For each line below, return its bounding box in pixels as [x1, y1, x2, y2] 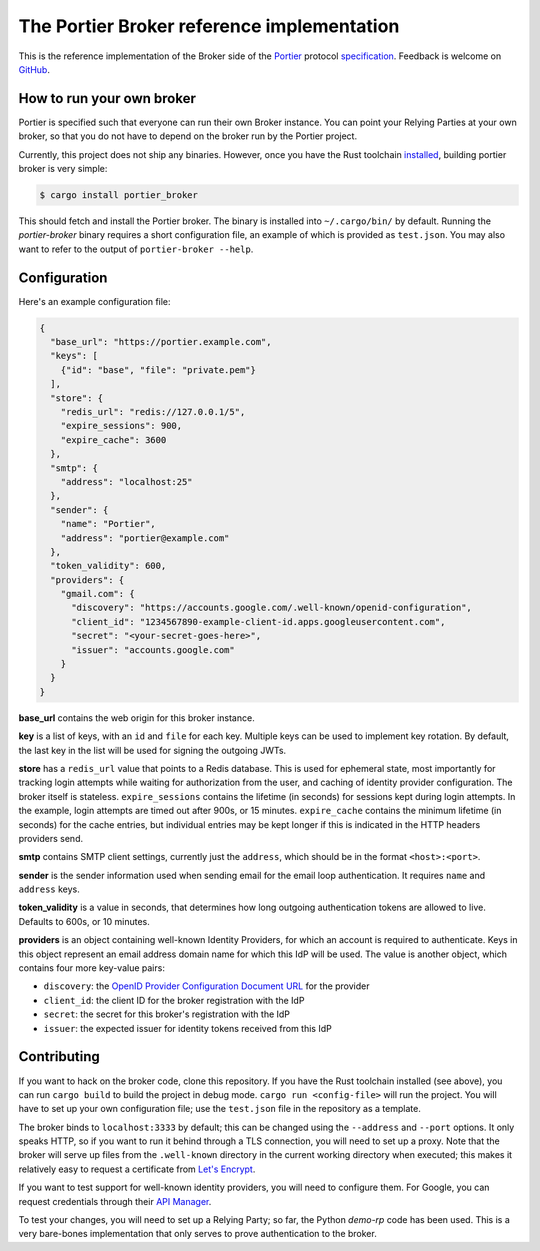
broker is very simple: [18, 163, 108, 175]
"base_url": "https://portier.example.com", [50, 336, 272, 348]
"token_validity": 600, [50, 560, 167, 572]
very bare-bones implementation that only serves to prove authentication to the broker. [18, 1228, 377, 1240]
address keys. [18, 883, 80, 895]
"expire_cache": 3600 [60, 434, 167, 445]
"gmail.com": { [60, 588, 135, 600]
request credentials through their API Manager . [18, 1195, 212, 1207]
